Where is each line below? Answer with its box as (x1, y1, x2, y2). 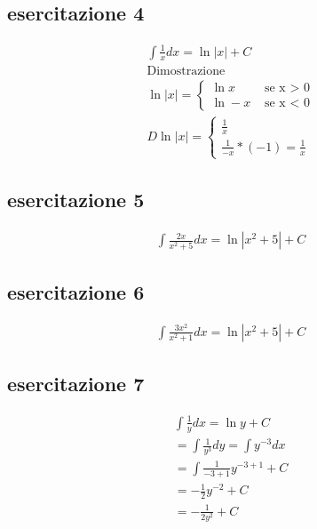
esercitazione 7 (7, 370, 145, 397)
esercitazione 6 (7, 278, 145, 306)
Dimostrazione (147, 64, 226, 77)
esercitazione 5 (7, 186, 145, 213)
